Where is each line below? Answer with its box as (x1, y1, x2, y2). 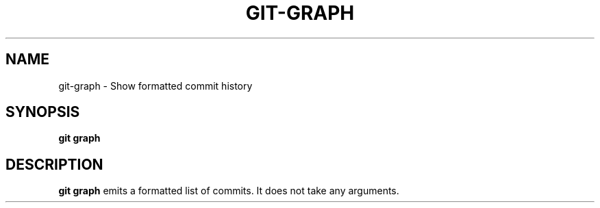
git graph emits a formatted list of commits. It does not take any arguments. (58, 185, 399, 197)
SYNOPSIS (5, 103, 80, 121)
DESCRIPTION (5, 155, 103, 173)
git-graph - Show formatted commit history (58, 79, 253, 92)
